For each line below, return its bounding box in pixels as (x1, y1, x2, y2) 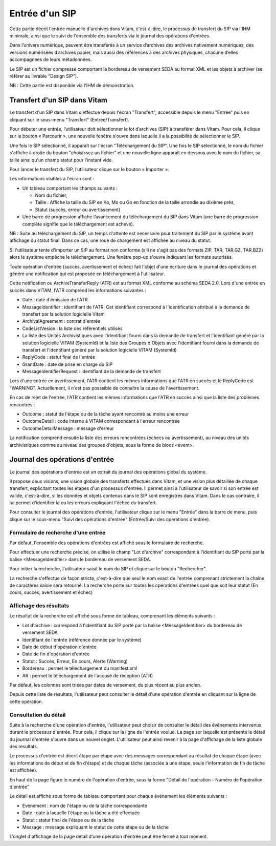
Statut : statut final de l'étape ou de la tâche (22, 817, 114, 823)
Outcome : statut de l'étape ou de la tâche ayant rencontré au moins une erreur (22, 411, 189, 417)
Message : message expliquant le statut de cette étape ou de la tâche (22, 824, 169, 830)
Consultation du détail (9, 711, 66, 718)
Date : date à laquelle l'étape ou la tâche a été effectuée (22, 810, 140, 816)
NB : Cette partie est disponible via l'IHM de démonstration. (9, 82, 135, 89)
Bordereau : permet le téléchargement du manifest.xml (22, 665, 137, 671)
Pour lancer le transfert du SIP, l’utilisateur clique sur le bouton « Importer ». (9, 166, 170, 172)
